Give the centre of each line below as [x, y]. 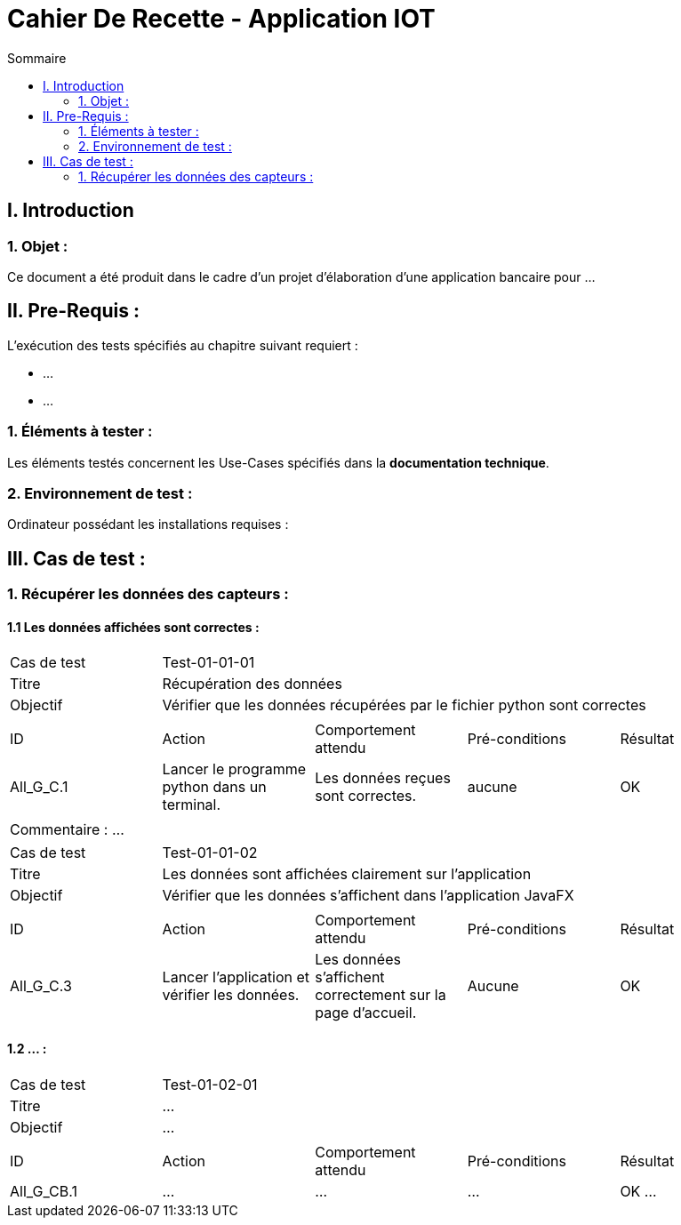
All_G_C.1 [39, 787]
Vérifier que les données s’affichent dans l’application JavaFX [368, 896]
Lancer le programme [234, 769]
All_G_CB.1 [44, 1191]
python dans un [214, 787]
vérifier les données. [231, 995]
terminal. [192, 805]
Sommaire [37, 58]
